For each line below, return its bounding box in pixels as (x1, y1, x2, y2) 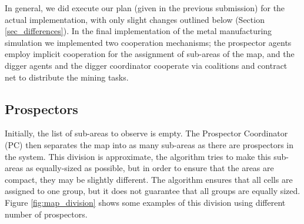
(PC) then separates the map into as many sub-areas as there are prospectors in (5, 138, 293, 151)
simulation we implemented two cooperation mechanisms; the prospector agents (5, 36, 292, 48)
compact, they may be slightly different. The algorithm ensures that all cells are (5, 173, 293, 185)
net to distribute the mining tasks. (5, 71, 129, 83)
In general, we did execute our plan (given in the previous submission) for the (5, 2, 285, 14)
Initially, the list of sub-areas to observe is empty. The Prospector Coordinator (5, 127, 288, 139)
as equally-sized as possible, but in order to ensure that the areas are (25, 162, 274, 174)
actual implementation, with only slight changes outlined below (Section (5, 13, 265, 25)
